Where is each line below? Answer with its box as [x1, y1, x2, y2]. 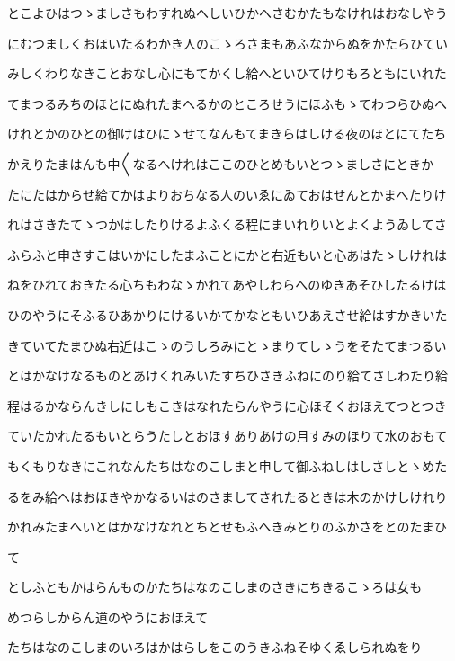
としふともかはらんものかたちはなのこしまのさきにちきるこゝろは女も [7, 577, 423, 596]
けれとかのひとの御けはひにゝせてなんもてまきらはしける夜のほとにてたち [7, 124, 447, 143]
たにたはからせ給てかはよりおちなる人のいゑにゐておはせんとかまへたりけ [7, 184, 447, 203]
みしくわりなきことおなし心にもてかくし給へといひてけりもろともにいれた [7, 64, 447, 83]
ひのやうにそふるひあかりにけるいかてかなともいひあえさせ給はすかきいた [7, 305, 448, 324]
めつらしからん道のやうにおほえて [7, 607, 209, 626]
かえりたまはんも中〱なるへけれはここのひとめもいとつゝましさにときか [7, 154, 434, 173]
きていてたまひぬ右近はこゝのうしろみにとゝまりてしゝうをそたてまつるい [7, 335, 447, 354]
